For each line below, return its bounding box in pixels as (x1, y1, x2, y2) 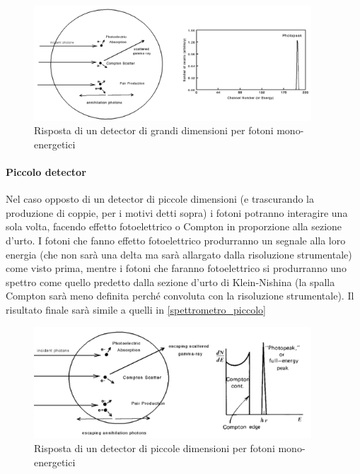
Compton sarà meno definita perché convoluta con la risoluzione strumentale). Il (6, 288, 354, 303)
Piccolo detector (6, 165, 86, 179)
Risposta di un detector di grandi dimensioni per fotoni (34, 123, 274, 138)
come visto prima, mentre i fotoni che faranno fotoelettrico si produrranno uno (6, 261, 347, 275)
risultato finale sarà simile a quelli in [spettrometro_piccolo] (6, 302, 266, 317)
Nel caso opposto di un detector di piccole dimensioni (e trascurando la (6, 191, 314, 206)
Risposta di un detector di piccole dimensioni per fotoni (34, 440, 275, 455)
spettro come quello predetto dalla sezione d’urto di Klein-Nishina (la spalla (6, 274, 335, 289)
